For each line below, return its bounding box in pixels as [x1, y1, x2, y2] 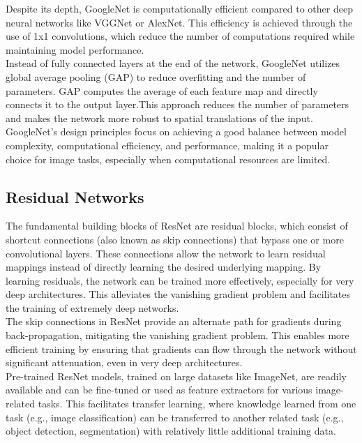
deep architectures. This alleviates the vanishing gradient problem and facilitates [6, 287, 351, 301]
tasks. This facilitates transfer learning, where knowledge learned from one [38, 396, 356, 411]
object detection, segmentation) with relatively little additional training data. [6, 423, 336, 438]
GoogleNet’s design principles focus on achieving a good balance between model [6, 124, 347, 139]
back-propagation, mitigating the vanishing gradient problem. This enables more [6, 328, 349, 343]
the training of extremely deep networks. [6, 300, 179, 315]
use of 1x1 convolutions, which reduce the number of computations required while [6, 29, 355, 43]
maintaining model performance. [6, 42, 144, 57]
